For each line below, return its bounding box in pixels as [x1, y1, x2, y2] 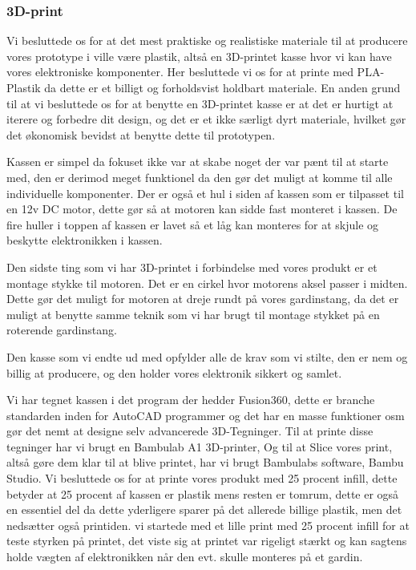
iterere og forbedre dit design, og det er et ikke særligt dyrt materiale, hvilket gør [6, 111, 406, 127]
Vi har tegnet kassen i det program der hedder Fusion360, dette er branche [6, 391, 375, 408]
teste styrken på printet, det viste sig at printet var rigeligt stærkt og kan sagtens [6, 532, 407, 549]
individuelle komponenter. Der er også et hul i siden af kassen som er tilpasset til [6, 184, 404, 201]
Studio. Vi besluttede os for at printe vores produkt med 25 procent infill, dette [6, 470, 398, 487]
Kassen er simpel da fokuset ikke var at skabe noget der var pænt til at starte [6, 153, 389, 170]
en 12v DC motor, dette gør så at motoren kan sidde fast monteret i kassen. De [6, 200, 398, 217]
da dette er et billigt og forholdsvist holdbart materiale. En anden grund [44, 79, 401, 95]
